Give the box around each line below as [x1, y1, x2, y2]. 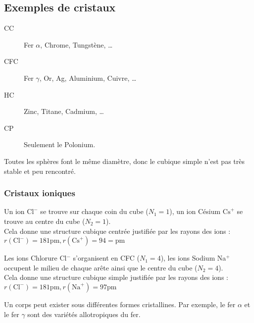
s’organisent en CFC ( [73, 253, 140, 263]
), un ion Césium [169, 206, 221, 216]
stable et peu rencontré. [4, 165, 76, 176]
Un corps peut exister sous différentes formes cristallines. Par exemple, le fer [4, 299, 236, 309]
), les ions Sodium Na [160, 253, 226, 263]
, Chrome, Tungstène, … [40, 39, 113, 50]
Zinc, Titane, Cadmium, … [24, 106, 104, 116]
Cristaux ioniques [4, 187, 75, 199]
